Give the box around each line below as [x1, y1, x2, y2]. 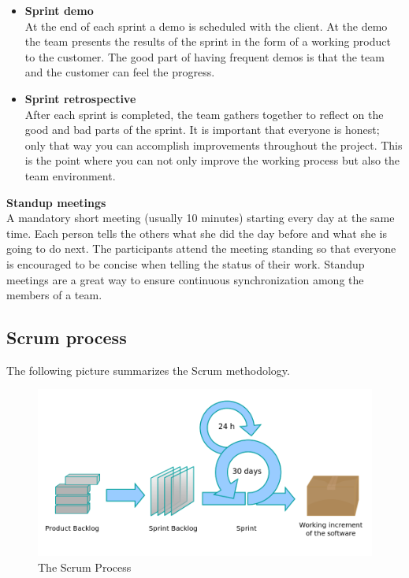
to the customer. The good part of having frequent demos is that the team [24, 48, 385, 65]
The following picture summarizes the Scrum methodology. [6, 361, 290, 378]
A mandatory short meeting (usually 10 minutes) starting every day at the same [6, 209, 395, 226]
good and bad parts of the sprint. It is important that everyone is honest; [24, 121, 380, 138]
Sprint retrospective [24, 90, 136, 106]
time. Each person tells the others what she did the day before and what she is [6, 224, 387, 241]
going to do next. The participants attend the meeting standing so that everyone [6, 240, 396, 257]
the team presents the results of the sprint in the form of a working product [24, 33, 391, 50]
